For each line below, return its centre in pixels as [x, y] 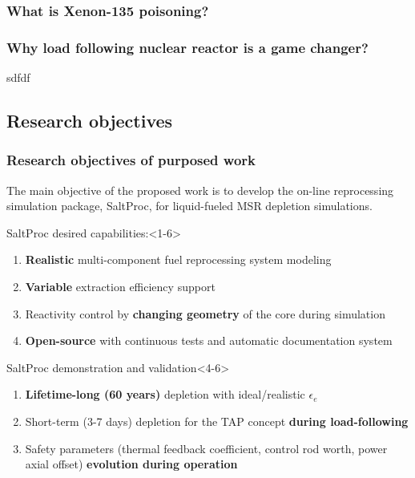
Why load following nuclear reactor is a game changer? [187, 47]
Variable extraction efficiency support [120, 287]
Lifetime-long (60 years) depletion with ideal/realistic [165, 394]
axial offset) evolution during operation [131, 464]
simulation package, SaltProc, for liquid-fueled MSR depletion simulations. [189, 206]
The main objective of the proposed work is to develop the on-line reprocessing [200, 190]
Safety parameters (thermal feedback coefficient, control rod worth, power [206, 448]
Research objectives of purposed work [131, 160]
